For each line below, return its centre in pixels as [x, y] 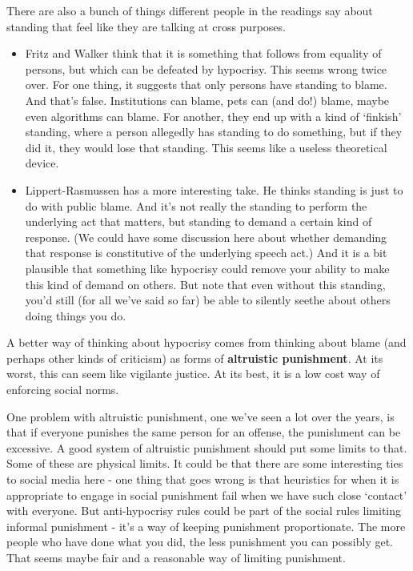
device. [42, 163]
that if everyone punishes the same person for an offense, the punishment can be [204, 432]
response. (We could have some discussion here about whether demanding [206, 237]
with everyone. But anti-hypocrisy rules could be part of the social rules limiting [204, 511]
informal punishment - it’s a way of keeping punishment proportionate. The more [206, 526]
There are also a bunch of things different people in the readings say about [190, 10]
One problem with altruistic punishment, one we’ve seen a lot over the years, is [200, 416]
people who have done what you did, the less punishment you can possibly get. [200, 542]
